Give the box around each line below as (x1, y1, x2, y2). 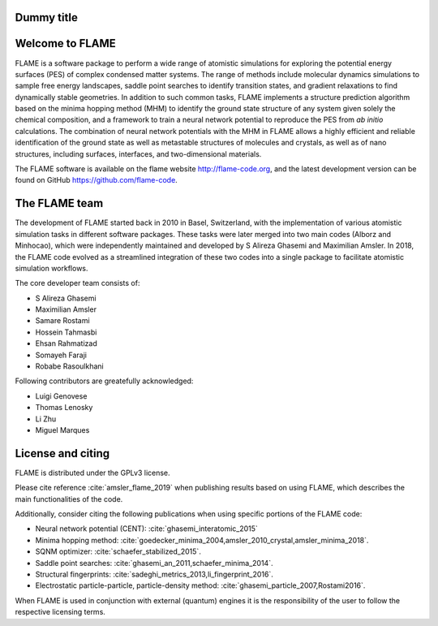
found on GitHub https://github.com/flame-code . (15, 175, 178, 185)
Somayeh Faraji (35, 350, 87, 360)
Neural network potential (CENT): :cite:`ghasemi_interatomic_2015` (35, 524, 259, 533)
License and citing (15, 447, 109, 460)
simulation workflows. (15, 263, 88, 273)
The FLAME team (15, 196, 104, 210)
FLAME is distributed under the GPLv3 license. (15, 468, 170, 477)
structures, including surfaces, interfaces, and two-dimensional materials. (15, 149, 262, 158)
